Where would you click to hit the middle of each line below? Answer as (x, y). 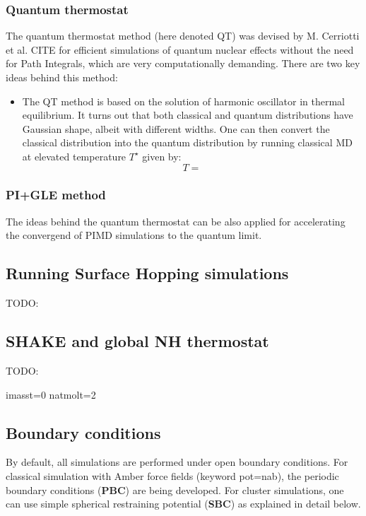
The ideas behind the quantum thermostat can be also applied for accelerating (176, 221)
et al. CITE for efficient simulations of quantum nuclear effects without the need (180, 49)
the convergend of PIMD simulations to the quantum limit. (134, 235)
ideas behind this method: (62, 77)
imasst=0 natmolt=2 (51, 394)
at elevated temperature (74, 156)
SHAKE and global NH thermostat (137, 341)
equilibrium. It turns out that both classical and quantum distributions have (188, 115)
